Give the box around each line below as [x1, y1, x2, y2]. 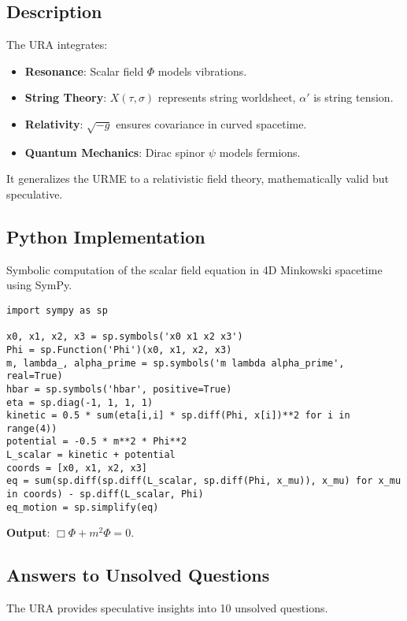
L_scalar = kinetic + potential [6, 449, 176, 461]
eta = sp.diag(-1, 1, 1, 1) [6, 396, 154, 408]
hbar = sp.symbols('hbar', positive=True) [6, 383, 232, 395]
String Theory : [24, 89, 107, 106]
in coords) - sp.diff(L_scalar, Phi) [6, 489, 204, 500]
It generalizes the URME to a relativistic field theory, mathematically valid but [6, 170, 389, 187]
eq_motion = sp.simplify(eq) [6, 501, 159, 513]
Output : [6, 524, 50, 541]
